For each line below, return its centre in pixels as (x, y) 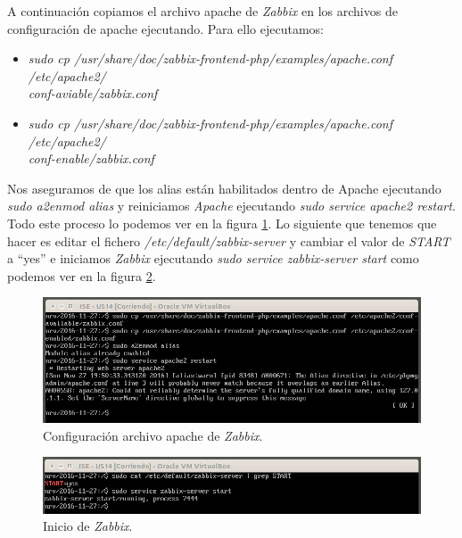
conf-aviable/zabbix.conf (93, 93)
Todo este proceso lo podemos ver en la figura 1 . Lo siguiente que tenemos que (222, 223)
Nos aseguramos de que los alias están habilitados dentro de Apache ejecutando (224, 188)
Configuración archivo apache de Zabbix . (153, 435)
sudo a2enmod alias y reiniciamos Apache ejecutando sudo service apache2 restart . (231, 206)
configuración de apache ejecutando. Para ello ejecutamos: (166, 28)
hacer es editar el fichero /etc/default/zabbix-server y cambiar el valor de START (229, 240)
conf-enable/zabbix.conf (91, 158)
